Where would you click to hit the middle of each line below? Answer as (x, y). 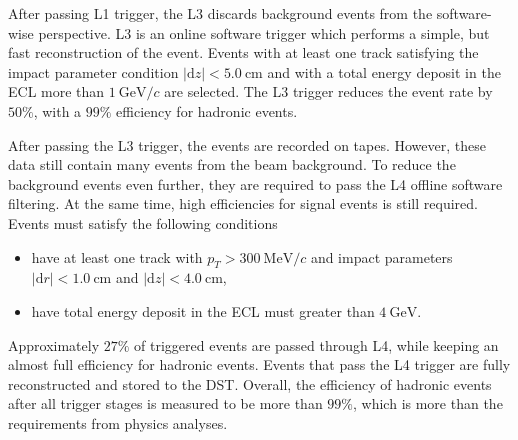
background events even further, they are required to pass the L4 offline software (255, 183)
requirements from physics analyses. (118, 422)
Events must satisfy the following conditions (143, 222)
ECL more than (56, 91)
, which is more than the (428, 403)
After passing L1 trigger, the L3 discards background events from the (220, 13)
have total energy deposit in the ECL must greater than (203, 310)
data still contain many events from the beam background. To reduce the (232, 164)
